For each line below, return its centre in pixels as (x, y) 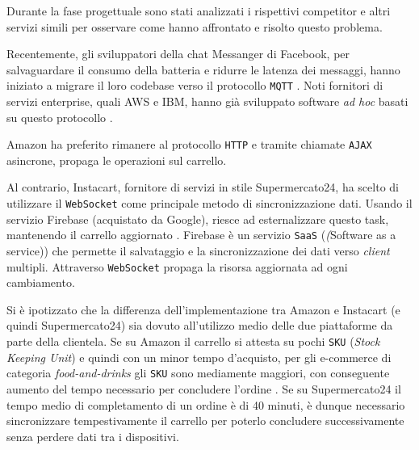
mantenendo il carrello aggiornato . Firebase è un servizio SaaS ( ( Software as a (201, 235)
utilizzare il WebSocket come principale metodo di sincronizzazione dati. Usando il (209, 203)
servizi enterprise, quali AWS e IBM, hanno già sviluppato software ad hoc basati (207, 101)
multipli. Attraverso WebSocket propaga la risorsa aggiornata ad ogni (177, 266)
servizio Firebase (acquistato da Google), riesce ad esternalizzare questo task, (198, 219)
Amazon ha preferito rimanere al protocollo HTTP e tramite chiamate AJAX (189, 144)
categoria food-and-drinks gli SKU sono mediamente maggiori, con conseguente (198, 373)
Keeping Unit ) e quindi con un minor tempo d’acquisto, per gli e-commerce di (199, 357)
